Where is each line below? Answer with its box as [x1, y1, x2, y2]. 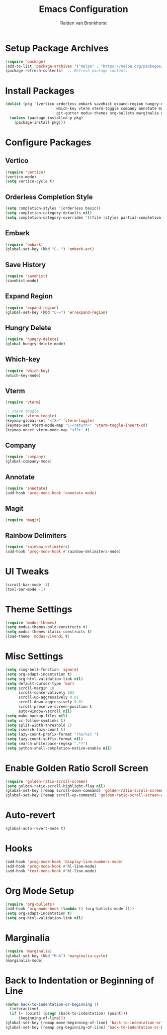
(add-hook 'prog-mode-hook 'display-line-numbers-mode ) [5, 859, 123, 864]
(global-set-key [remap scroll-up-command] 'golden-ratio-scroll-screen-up [5, 793, 166, 798]
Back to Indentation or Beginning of [5, 975, 154, 986]
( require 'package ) [5, 59, 46, 64]
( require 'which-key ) [5, 368, 50, 374]
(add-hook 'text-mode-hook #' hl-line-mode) [5, 868, 97, 873]
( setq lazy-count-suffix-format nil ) [5, 737, 83, 742]
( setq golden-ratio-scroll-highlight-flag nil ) [5, 783, 106, 789]
